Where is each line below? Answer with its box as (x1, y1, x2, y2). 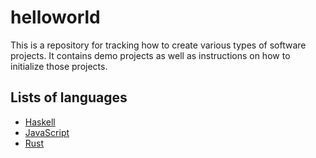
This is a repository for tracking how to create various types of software (10, 39, 307, 51)
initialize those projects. (10, 60, 108, 72)
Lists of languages (10, 89, 128, 106)
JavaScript (24, 126, 70, 138)
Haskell (24, 116, 56, 128)
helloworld (10, 6, 101, 29)
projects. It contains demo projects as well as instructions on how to (10, 49, 291, 61)
